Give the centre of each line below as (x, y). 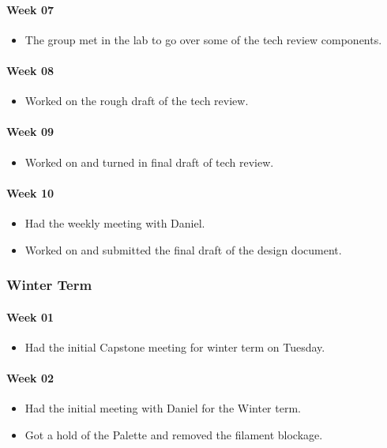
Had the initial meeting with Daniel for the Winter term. (163, 408)
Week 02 (30, 377)
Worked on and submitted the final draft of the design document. (183, 249)
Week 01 (30, 316)
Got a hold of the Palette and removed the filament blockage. (174, 434)
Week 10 (30, 192)
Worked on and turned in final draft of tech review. (149, 162)
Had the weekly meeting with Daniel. (115, 222)
